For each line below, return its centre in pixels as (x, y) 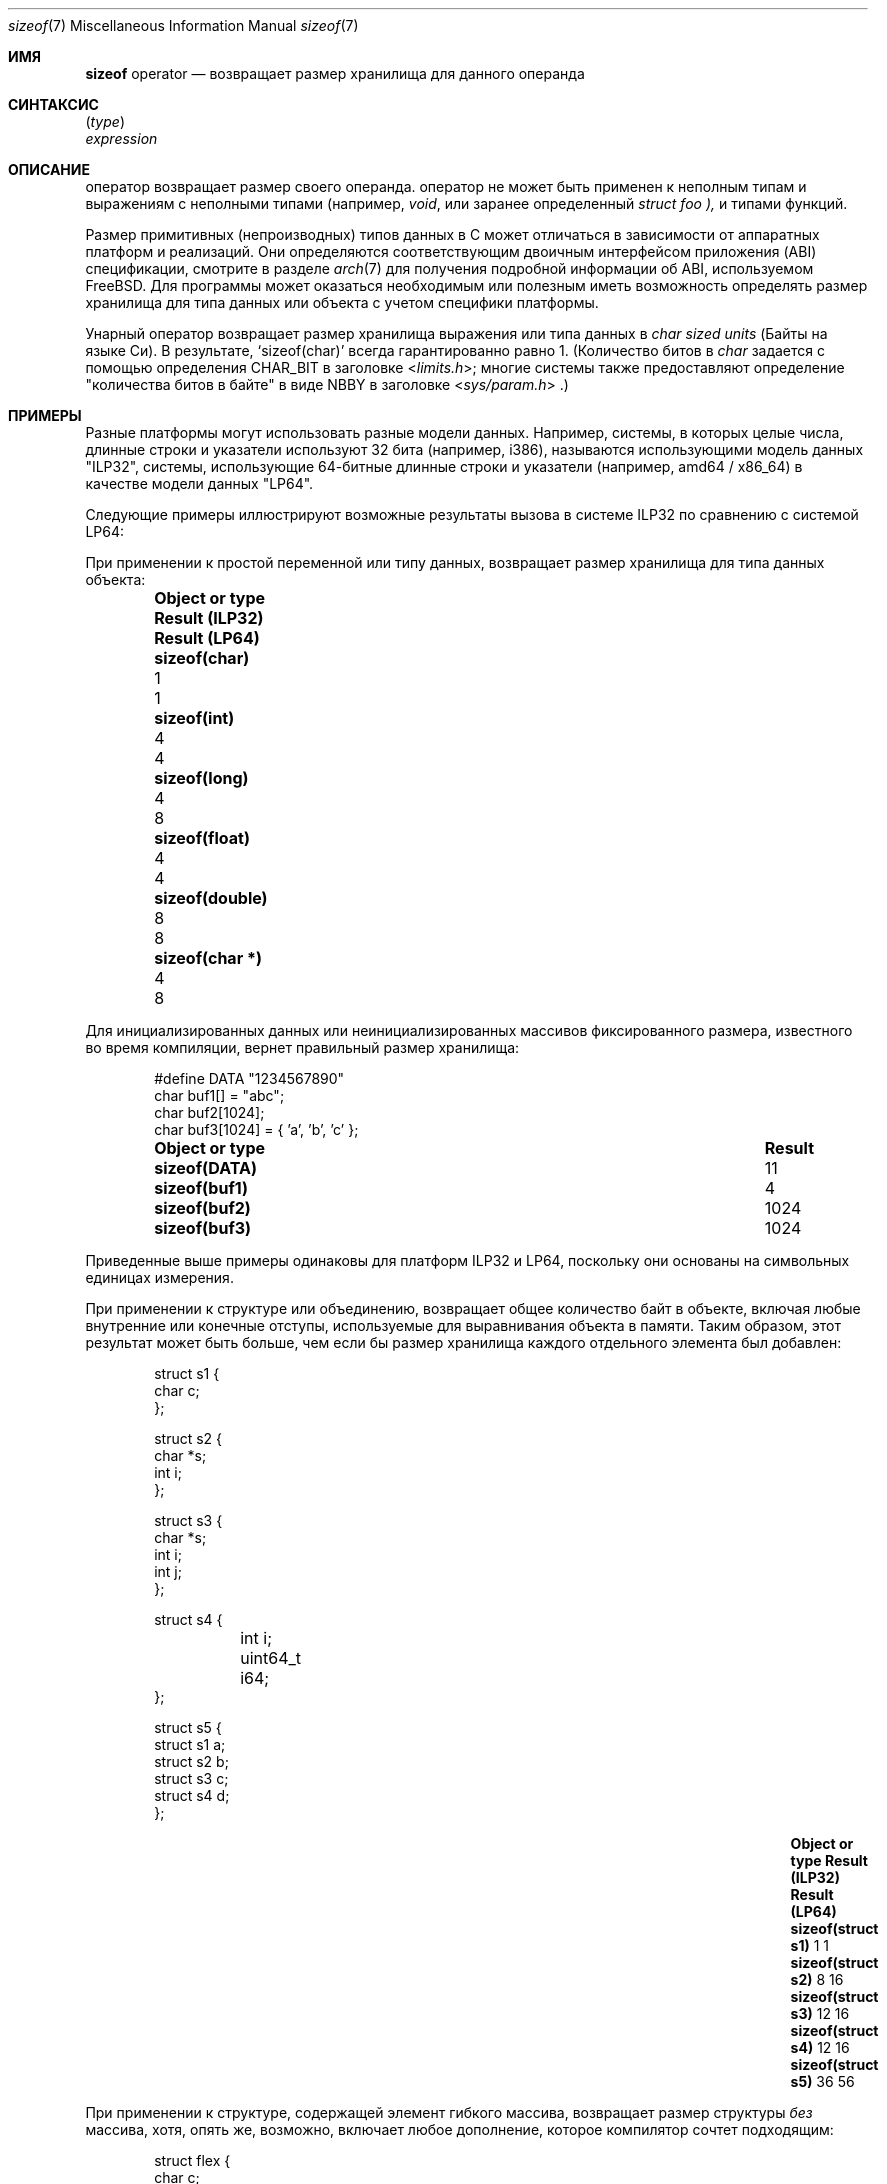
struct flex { (192, 2160)
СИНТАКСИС (53, 104)
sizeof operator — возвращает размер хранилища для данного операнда (335, 73)
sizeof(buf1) (201, 1188)
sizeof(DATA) (205, 1168)
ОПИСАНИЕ (49, 169)
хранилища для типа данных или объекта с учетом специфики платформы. (342, 302)
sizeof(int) (194, 718)
